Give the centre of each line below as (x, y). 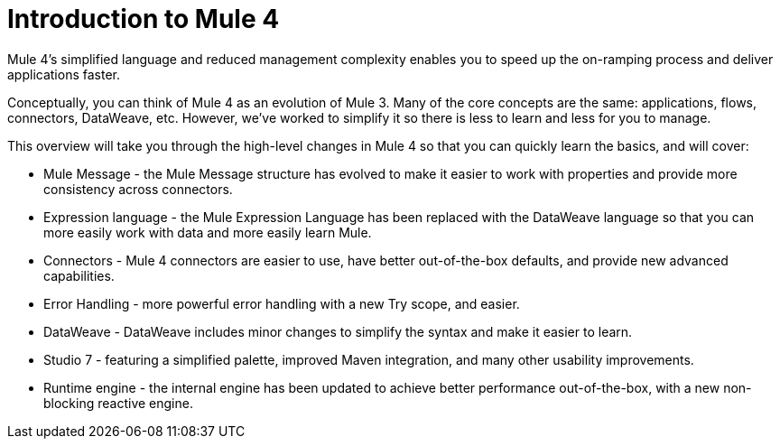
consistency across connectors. (138, 189)
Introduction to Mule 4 (144, 19)
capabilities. (79, 275)
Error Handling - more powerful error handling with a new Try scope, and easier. (282, 303)
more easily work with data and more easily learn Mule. (208, 232)
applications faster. (64, 74)
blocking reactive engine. (118, 403)
